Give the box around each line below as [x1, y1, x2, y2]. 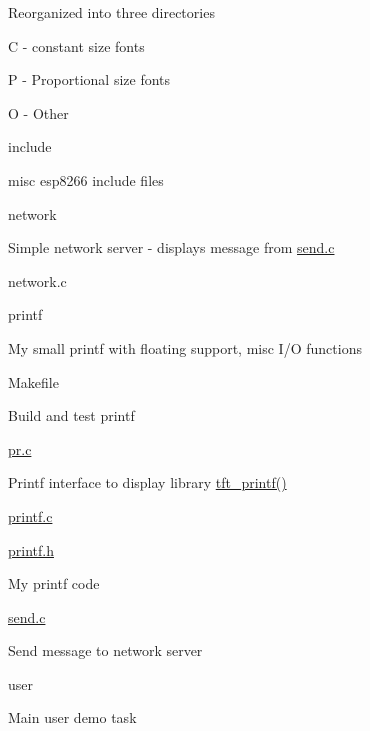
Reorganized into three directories [8, 2, 215, 22]
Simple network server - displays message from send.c [8, 237, 335, 258]
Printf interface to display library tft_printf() [8, 472, 287, 493]
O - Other [8, 102, 69, 123]
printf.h [8, 539, 54, 560]
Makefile [8, 371, 59, 392]
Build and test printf [8, 405, 135, 426]
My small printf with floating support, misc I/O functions [8, 337, 362, 358]
